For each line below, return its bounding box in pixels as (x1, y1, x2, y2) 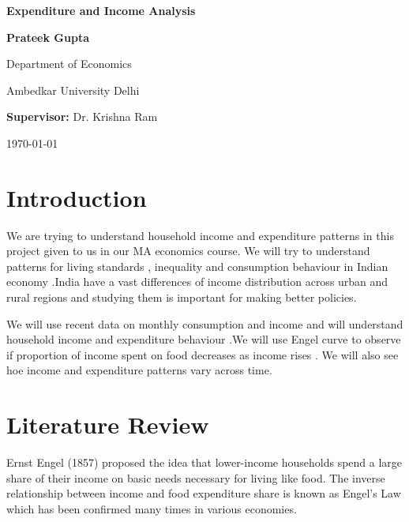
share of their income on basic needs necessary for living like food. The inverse (6, 469, 385, 486)
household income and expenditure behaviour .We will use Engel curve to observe (6, 331, 401, 347)
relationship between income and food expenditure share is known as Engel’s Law (6, 485, 401, 501)
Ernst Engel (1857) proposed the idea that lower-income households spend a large (6, 454, 403, 471)
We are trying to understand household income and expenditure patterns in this (6, 227, 394, 243)
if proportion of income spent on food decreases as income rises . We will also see (6, 346, 399, 362)
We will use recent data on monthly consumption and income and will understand (6, 315, 403, 332)
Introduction (6, 181, 147, 213)
